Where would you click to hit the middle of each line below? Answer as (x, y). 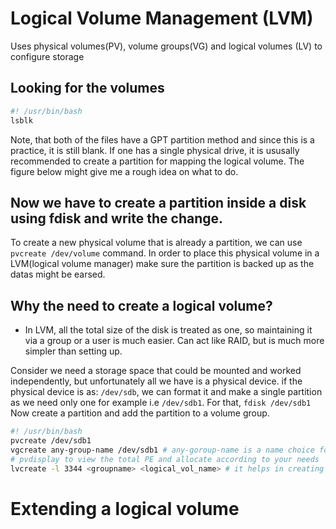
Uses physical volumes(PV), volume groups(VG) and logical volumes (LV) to (166, 46)
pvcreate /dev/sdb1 (51, 441)
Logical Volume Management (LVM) (162, 18)
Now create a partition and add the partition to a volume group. (140, 413)
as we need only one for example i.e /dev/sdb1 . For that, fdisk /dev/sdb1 (161, 403)
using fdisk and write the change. (117, 218)
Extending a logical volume (125, 508)
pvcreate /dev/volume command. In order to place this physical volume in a (165, 253)
